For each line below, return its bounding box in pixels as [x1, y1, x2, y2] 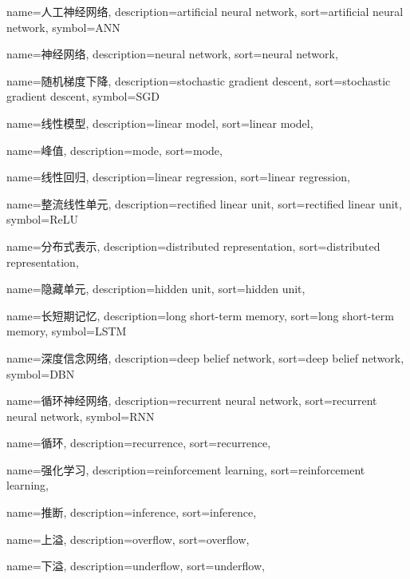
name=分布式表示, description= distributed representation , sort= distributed [6, 237, 380, 254]
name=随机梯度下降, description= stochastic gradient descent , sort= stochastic [6, 72, 391, 89]
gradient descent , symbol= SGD [6, 88, 160, 105]
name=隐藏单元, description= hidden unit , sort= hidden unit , [6, 280, 306, 297]
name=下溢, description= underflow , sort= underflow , [6, 557, 265, 574]
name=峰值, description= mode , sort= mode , [6, 141, 223, 158]
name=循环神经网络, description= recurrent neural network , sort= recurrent [6, 392, 377, 409]
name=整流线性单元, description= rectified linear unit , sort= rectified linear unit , [6, 195, 402, 212]
